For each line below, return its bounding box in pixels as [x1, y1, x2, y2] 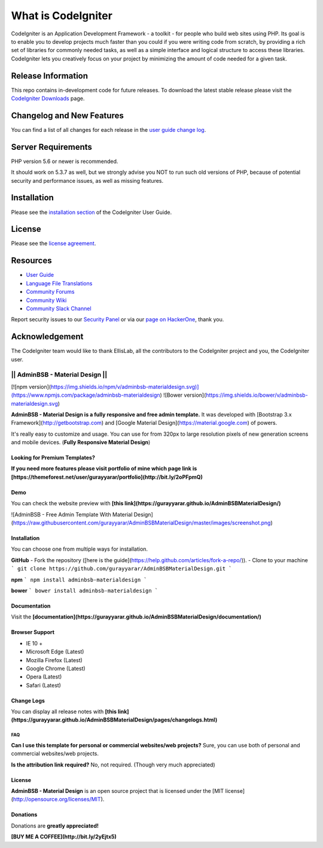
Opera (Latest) [26, 673, 62, 680]
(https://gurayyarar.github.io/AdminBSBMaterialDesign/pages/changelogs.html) [11, 716, 218, 723]
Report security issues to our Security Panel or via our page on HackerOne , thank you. [11, 316, 224, 323]
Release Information [11, 71, 89, 81]
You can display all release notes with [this [11, 708, 117, 716]
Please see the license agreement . [11, 240, 96, 247]
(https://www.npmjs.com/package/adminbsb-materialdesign [11, 391, 161, 399]
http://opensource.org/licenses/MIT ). [13, 796, 105, 803]
